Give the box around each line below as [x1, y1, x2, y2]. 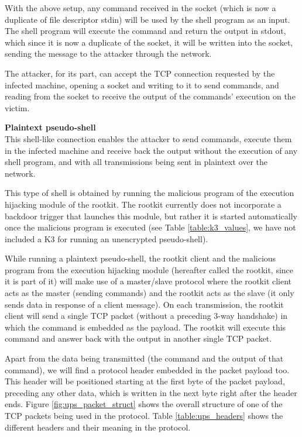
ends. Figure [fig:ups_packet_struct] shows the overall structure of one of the [5, 398, 283, 410]
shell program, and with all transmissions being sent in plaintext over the [5, 156, 268, 168]
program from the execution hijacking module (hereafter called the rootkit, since [5, 263, 294, 276]
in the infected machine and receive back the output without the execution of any [5, 144, 298, 156]
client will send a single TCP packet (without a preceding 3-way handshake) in [5, 309, 288, 322]
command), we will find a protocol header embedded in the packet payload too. [5, 363, 290, 376]
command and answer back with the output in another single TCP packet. [5, 332, 272, 345]
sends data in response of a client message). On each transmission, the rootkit [5, 298, 284, 310]
